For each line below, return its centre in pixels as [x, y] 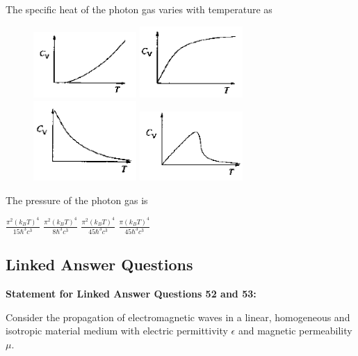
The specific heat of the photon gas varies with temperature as [139, 9]
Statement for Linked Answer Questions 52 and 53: [131, 294]
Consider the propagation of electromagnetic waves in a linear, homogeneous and [178, 317]
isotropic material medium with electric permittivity [117, 331]
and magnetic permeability [295, 331]
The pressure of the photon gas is [77, 200]
